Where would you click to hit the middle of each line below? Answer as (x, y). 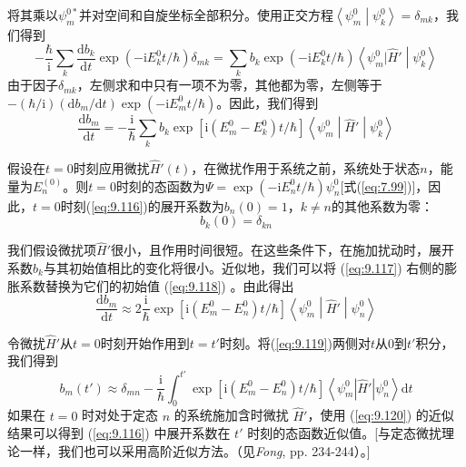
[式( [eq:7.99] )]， (384, 185)
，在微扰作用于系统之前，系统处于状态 (306, 168)
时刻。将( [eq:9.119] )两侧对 (295, 342)
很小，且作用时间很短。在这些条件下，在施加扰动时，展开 (283, 250)
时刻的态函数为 (160, 185)
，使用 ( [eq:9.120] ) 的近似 (381, 415)
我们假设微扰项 (52, 250)
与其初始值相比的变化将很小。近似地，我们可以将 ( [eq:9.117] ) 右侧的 (244, 268)
